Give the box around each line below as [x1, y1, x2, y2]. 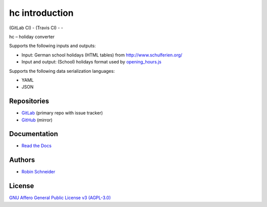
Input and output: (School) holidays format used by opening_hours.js [21, 59, 162, 65]
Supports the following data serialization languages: [9, 68, 115, 74]
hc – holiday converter [9, 34, 55, 40]
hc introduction [9, 7, 74, 18]
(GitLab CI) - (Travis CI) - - [9, 25, 63, 31]
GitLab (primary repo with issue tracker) [21, 110, 103, 116]
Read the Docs [21, 143, 52, 149]
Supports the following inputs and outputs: [9, 43, 96, 49]
